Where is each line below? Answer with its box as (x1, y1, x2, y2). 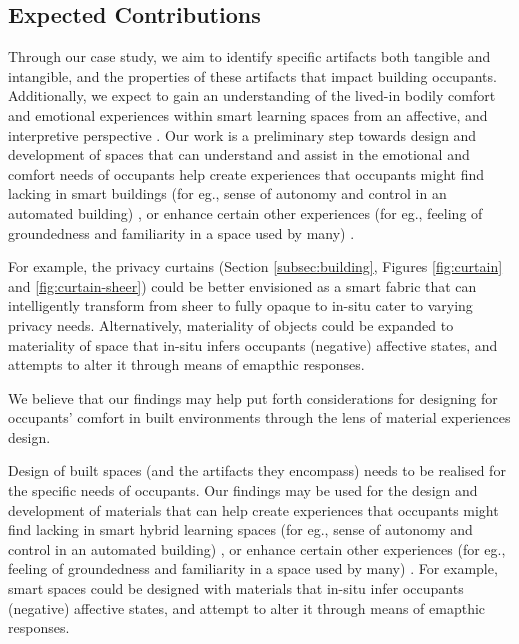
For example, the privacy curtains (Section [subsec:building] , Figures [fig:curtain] (8, 256, 503, 277)
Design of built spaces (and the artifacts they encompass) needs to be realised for (8, 460, 506, 481)
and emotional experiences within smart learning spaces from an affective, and (8, 104, 488, 125)
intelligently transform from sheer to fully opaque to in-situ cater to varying (8, 295, 473, 316)
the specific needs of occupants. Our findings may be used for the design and (8, 480, 478, 501)
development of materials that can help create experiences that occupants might (8, 499, 499, 520)
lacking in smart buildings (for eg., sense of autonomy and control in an (8, 183, 447, 204)
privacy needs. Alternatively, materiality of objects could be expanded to (8, 314, 454, 335)
